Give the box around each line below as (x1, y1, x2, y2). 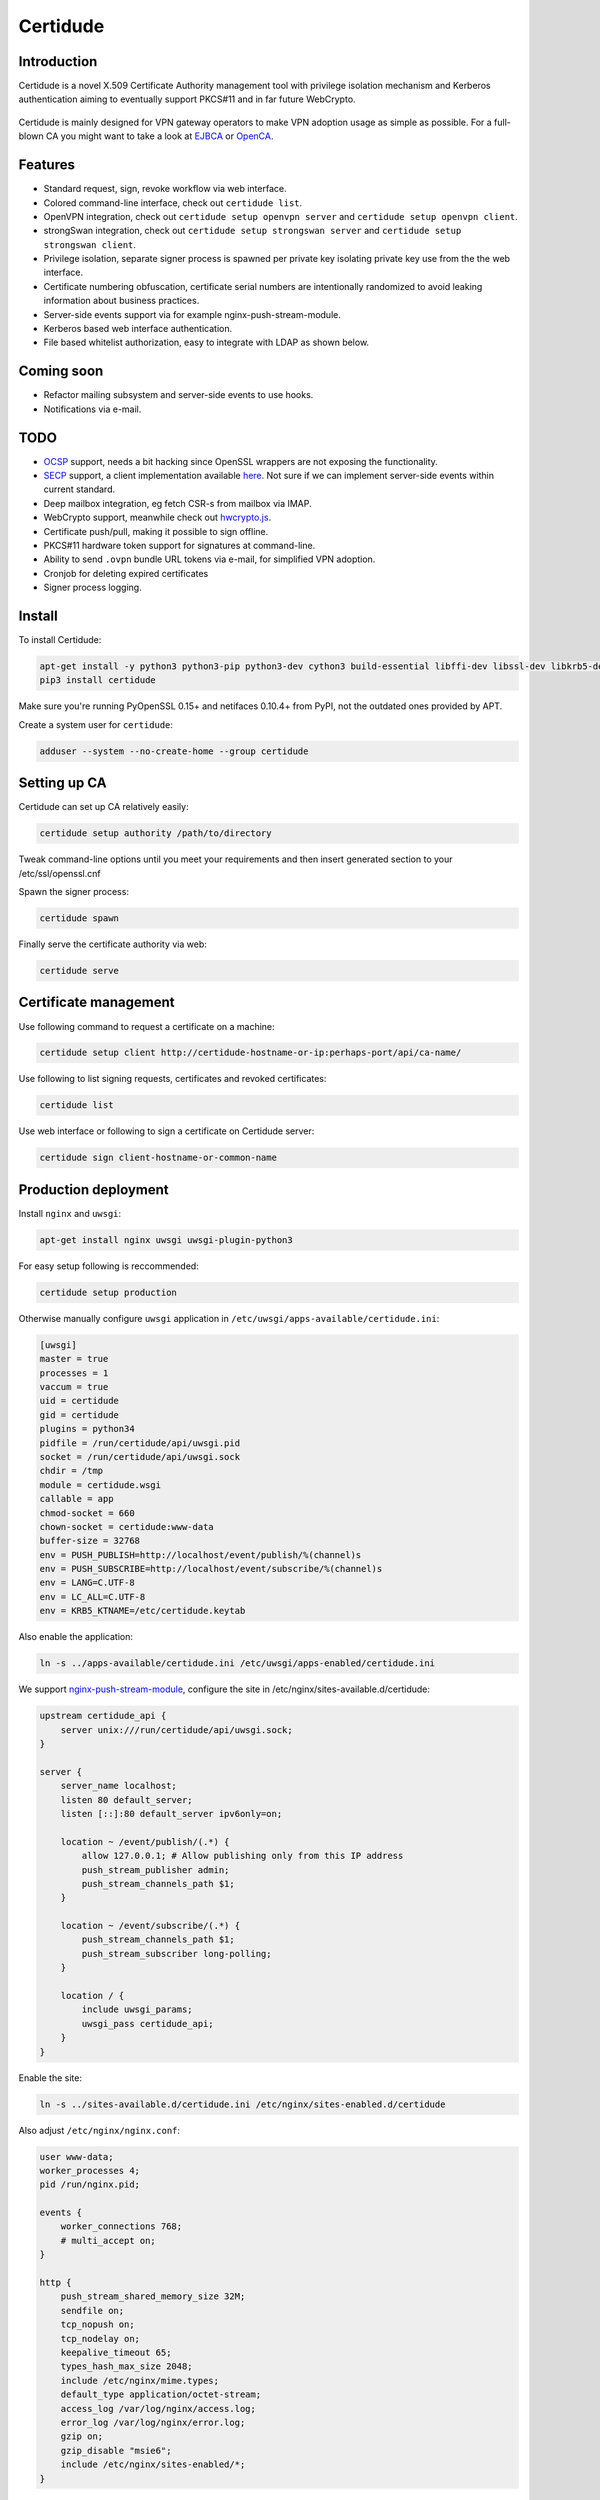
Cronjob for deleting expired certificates (43, 567, 209, 579)
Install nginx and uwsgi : (18, 1207, 122, 1219)
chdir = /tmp (39, 1465, 104, 1477)
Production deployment (18, 1181, 169, 1198)
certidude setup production (39, 1286, 177, 1298)
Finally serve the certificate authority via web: (18, 938, 207, 950)
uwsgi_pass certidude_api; (81, 2018, 214, 2029)
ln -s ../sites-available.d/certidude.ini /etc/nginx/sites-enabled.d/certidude (39, 2098, 446, 2110)
